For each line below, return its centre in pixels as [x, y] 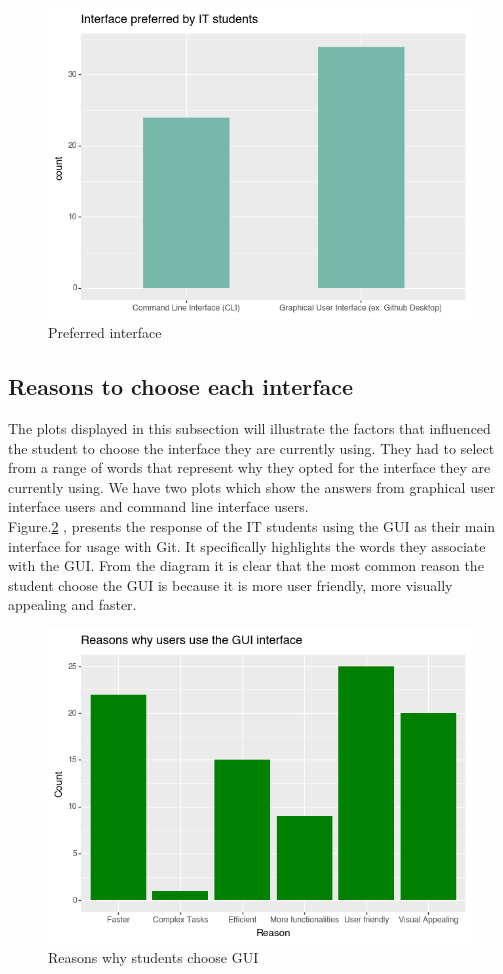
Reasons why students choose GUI [153, 957]
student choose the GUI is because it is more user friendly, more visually [230, 584]
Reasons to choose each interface [181, 386]
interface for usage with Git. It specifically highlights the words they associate [247, 545]
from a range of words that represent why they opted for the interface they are [249, 467]
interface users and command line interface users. [158, 506]
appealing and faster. [72, 604]
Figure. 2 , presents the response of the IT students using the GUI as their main [252, 525]
